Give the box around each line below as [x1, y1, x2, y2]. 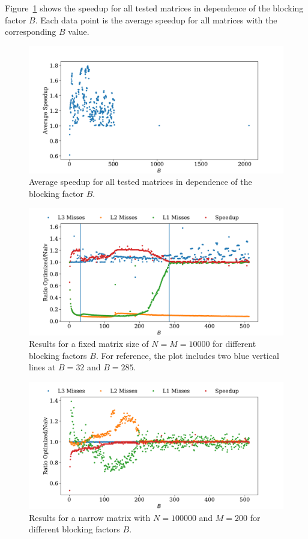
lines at [29, 361, 56, 373]
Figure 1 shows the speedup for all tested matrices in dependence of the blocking [5, 2, 304, 14]
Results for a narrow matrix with [29, 511, 151, 523]
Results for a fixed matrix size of [29, 337, 149, 350]
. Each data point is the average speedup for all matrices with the [35, 13, 277, 26]
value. [68, 25, 89, 38]
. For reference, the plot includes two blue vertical [95, 349, 279, 361]
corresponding [5, 25, 56, 38]
